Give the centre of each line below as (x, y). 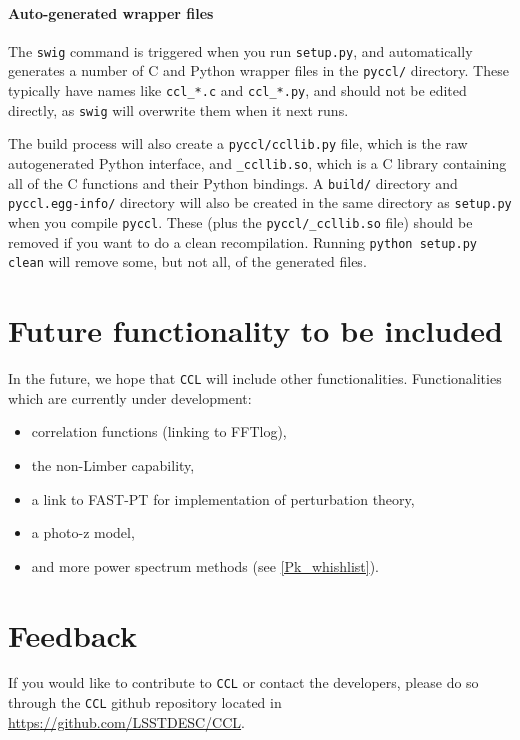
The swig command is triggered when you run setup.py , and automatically (240, 50)
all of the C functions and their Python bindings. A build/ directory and (233, 182)
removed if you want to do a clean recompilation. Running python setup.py (242, 241)
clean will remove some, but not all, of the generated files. (187, 261)
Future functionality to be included (255, 330)
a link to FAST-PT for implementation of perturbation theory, (223, 498)
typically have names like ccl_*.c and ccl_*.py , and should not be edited (237, 90)
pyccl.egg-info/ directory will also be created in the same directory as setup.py (260, 202)
